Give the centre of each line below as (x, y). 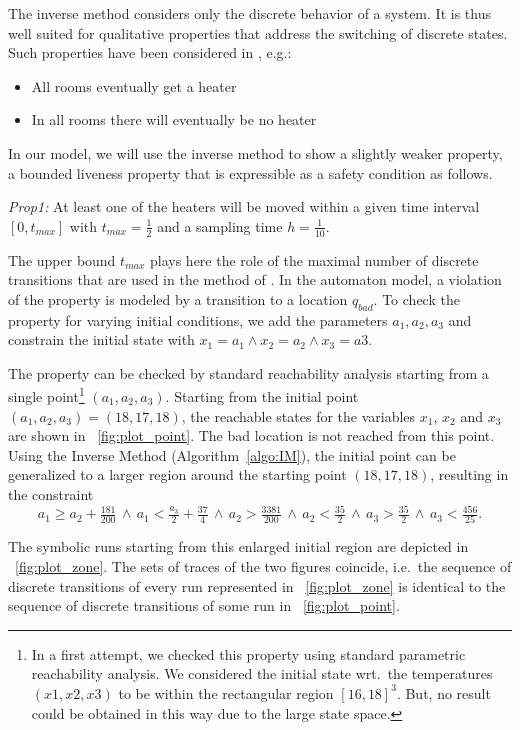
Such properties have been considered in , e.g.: (150, 52)
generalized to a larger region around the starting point (177, 474)
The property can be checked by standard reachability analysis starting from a (248, 372)
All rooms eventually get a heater (134, 85)
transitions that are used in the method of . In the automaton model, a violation (255, 279)
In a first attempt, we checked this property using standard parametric (248, 653)
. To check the (416, 298)
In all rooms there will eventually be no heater (174, 119)
